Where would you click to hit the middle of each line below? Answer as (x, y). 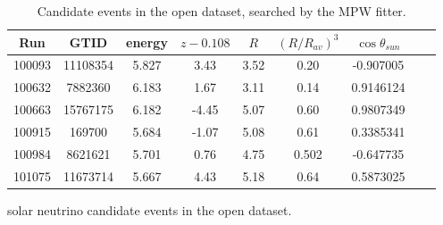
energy (147, 42)
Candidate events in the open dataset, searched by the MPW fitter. (221, 11)
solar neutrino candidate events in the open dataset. (150, 209)
